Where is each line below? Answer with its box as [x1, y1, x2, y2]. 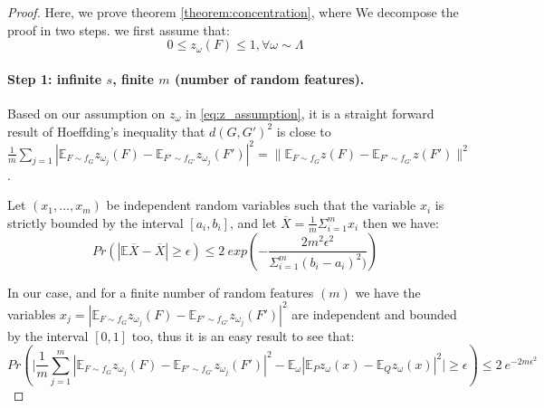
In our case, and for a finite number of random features [7, 282, 314, 301]
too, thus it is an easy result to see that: [131, 326, 355, 345]
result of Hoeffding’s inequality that [7, 121, 205, 140]
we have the [355, 282, 421, 301]
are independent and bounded [291, 304, 457, 323]
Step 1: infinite [7, 69, 102, 88]
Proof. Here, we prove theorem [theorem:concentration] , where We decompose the [7, 3, 459, 21]
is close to [276, 121, 331, 140]
